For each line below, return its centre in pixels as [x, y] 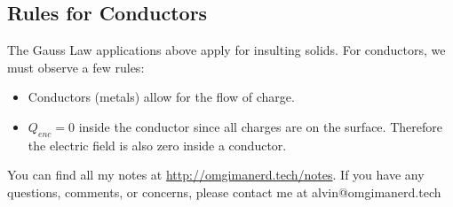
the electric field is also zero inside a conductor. [157, 145]
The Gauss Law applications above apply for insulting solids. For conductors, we [226, 50]
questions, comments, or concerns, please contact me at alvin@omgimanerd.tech [224, 192]
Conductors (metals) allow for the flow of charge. [161, 97]
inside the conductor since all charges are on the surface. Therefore [260, 126]
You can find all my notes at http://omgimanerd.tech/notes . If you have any [216, 175]
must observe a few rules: [76, 67]
